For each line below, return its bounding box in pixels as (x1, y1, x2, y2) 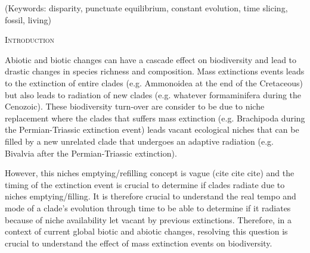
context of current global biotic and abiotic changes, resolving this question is (5, 225, 288, 238)
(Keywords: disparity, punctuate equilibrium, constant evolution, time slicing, (5, 2, 288, 14)
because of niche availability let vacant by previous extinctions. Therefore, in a (5, 213, 292, 226)
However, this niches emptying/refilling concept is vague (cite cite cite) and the (5, 167, 294, 179)
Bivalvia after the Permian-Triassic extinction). (5, 146, 177, 159)
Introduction (5, 33, 55, 46)
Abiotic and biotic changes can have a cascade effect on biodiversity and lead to (5, 53, 297, 65)
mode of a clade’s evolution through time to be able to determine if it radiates (5, 201, 291, 214)
